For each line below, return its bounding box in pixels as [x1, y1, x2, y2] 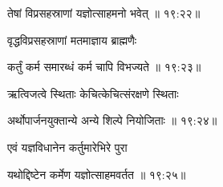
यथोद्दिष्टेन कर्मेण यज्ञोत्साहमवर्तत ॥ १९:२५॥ [7, 165, 186, 182]
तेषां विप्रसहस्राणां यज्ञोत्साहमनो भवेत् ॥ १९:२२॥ [7, 5, 201, 21]
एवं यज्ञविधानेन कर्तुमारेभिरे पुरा [7, 138, 128, 155]
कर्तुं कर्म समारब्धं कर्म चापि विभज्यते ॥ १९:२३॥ [7, 58, 201, 75]
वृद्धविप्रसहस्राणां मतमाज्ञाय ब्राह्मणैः [7, 31, 137, 48]
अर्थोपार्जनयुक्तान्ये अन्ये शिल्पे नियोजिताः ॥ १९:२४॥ [7, 112, 217, 129]
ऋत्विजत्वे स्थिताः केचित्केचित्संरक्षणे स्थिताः [7, 85, 179, 101]
